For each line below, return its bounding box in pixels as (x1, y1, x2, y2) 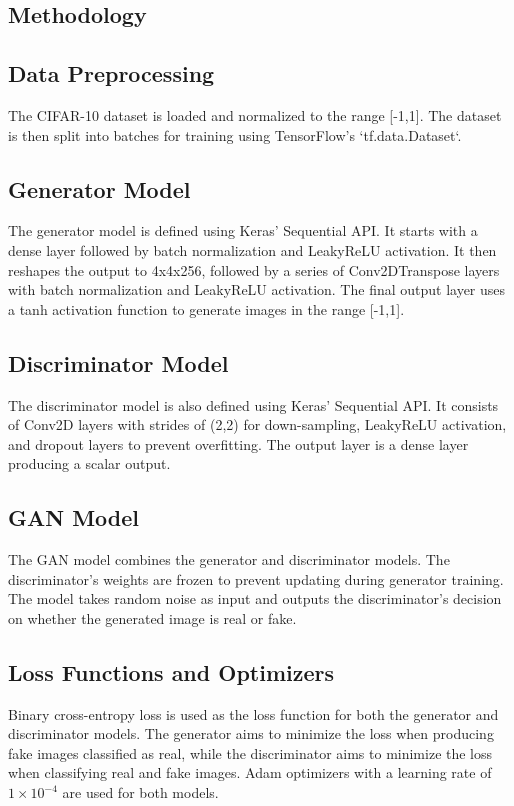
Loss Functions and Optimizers (8, 656, 335, 687)
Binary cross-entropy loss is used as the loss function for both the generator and (8, 703, 499, 724)
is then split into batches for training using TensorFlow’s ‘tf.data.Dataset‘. (8, 124, 462, 145)
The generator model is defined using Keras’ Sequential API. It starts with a (8, 220, 478, 241)
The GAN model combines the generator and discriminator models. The (8, 549, 450, 570)
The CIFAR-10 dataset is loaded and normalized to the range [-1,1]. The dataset (8, 104, 502, 125)
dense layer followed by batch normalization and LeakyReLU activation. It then (8, 239, 497, 260)
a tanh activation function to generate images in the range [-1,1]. (8, 298, 405, 319)
